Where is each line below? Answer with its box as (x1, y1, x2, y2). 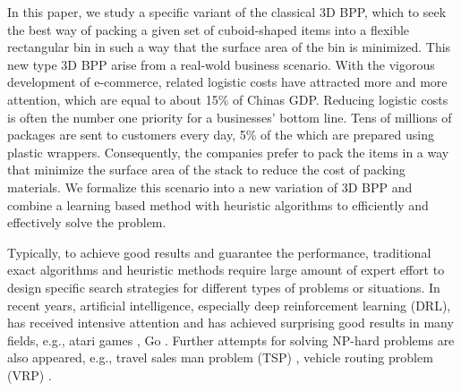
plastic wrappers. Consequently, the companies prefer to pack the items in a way (7, 142, 449, 161)
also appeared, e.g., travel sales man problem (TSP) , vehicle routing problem (7, 348, 433, 367)
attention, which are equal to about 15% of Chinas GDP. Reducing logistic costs (7, 89, 448, 108)
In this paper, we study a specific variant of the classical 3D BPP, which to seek (7, 3, 447, 21)
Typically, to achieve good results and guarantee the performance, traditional (7, 242, 431, 261)
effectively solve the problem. (7, 213, 166, 232)
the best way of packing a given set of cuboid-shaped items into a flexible (7, 20, 410, 38)
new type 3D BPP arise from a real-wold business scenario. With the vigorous (7, 55, 435, 73)
